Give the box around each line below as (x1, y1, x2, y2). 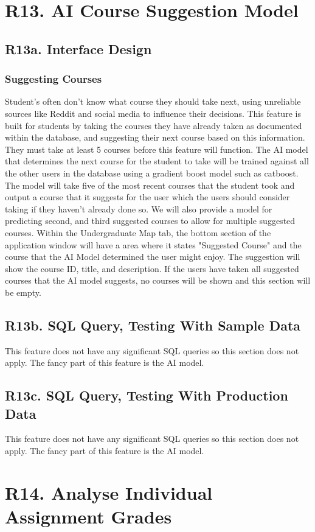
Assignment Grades (5, 504, 172, 529)
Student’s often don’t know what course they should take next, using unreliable (5, 95, 301, 108)
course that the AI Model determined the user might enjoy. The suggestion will (5, 250, 300, 263)
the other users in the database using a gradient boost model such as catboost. (5, 166, 299, 179)
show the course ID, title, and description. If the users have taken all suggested (5, 262, 299, 275)
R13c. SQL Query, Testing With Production (5, 386, 288, 405)
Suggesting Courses (5, 71, 102, 86)
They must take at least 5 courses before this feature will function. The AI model (5, 142, 308, 155)
